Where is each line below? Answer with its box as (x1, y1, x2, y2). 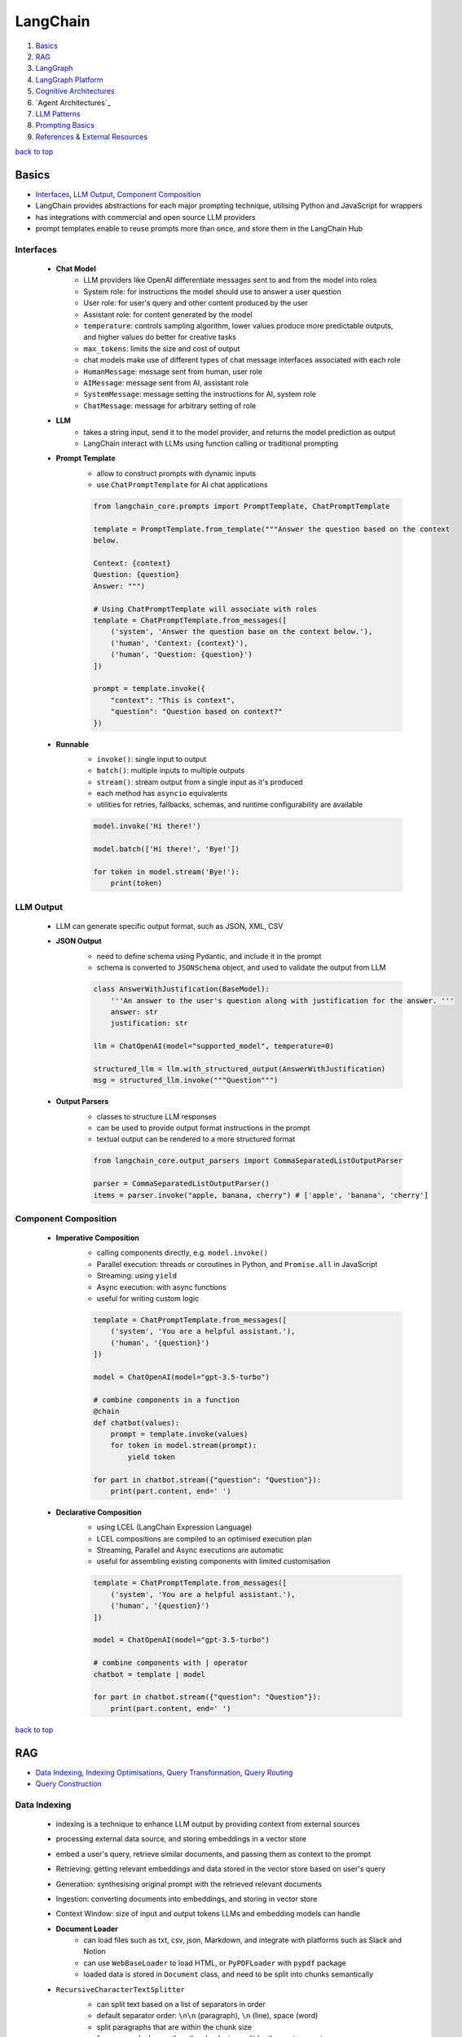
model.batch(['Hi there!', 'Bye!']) (93, 844, 240, 854)
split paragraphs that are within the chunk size (96, 2022, 253, 2032)
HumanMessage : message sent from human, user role (83, 367, 262, 376)
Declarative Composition (55, 1507, 142, 1517)
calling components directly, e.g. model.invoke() (96, 1247, 269, 1258)
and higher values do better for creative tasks (83, 332, 236, 342)
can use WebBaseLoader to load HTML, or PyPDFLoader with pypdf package (83, 1958, 346, 1968)
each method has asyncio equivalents (96, 789, 228, 799)
